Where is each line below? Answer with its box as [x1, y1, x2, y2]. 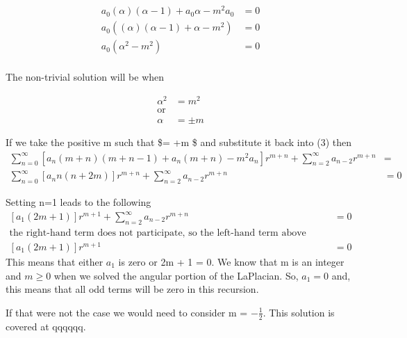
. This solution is [263, 305, 335, 319]
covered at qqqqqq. [6, 319, 86, 333]
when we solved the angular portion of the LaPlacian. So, [53, 268, 299, 282]
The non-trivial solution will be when [6, 70, 165, 84]
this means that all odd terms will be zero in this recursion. [6, 282, 259, 296]
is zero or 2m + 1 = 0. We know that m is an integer [118, 254, 344, 268]
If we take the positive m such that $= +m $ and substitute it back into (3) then [6, 134, 352, 149]
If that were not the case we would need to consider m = [6, 305, 248, 319]
